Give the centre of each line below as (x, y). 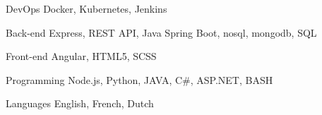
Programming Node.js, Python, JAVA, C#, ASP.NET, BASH (139, 79)
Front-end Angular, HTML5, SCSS (81, 56)
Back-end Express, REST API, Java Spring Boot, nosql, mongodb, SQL (161, 32)
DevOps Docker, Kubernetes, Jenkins (87, 8)
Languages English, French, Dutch (80, 103)
